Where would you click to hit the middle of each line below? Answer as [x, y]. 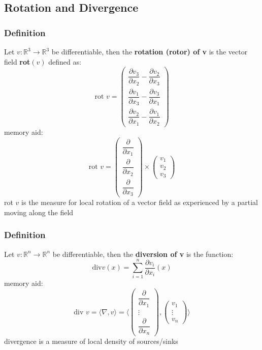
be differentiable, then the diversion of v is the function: [143, 254]
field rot [17, 61]
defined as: [65, 61]
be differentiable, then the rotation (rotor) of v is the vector [150, 51]
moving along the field [39, 212]
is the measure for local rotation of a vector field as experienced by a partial [140, 202]
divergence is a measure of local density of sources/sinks [91, 341]
